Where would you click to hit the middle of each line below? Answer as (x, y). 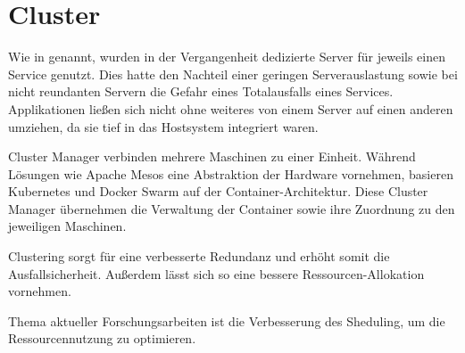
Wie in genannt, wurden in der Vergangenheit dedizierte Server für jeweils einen (227, 57)
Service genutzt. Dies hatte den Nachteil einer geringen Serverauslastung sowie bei (233, 74)
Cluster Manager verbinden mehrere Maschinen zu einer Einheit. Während (212, 156)
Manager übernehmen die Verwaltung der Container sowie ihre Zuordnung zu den (232, 208)
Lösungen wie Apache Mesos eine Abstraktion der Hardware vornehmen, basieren (231, 173)
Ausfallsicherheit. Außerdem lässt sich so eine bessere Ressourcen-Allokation (216, 273)
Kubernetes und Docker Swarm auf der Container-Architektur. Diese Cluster (218, 191)
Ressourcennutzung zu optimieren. (102, 338)
